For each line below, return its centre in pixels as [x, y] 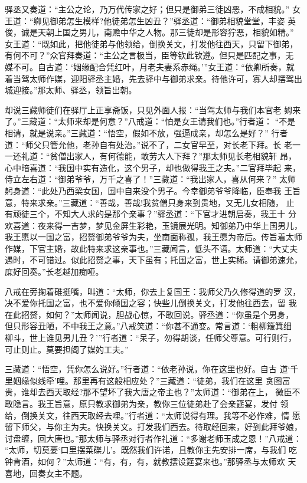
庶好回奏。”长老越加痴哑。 [54, 272]
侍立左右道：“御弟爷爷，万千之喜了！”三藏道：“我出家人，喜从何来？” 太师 [151, 179]
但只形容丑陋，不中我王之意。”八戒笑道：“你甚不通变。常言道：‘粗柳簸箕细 [148, 326]
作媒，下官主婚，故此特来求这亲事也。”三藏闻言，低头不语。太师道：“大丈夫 [151, 248]
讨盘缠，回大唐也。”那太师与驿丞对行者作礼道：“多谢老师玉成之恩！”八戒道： [153, 438]
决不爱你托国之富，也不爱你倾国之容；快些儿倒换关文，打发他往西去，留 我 [151, 303]
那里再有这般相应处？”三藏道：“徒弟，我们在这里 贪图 [177, 380]
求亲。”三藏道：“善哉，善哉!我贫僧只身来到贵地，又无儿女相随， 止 [166, 202]
